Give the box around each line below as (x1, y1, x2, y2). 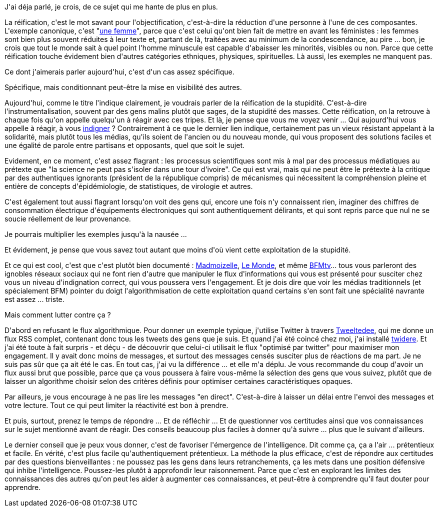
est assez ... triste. (4, 295, 64, 303)
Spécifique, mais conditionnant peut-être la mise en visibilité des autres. (4, 83, 242, 91)
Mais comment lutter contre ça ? (4, 310, 111, 319)
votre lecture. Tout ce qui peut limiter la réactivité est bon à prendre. (4, 401, 228, 409)
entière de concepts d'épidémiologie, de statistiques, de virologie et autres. (4, 182, 253, 190)
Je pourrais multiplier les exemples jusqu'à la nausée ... (4, 230, 187, 238)
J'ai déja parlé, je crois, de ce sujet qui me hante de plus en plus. (4, 2, 218, 11)
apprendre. (4, 483, 41, 491)
